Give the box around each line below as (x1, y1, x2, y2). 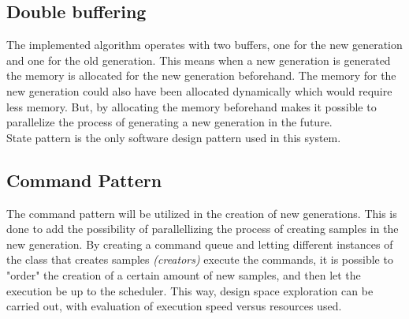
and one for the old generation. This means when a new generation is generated (6, 51, 391, 68)
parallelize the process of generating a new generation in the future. (6, 114, 333, 130)
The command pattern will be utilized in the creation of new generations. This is (6, 205, 397, 221)
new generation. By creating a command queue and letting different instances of (6, 235, 393, 252)
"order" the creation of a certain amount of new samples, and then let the (6, 266, 361, 283)
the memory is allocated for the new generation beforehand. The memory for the (6, 67, 396, 84)
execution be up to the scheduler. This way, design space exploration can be (6, 282, 374, 298)
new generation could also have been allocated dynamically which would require (6, 82, 392, 99)
